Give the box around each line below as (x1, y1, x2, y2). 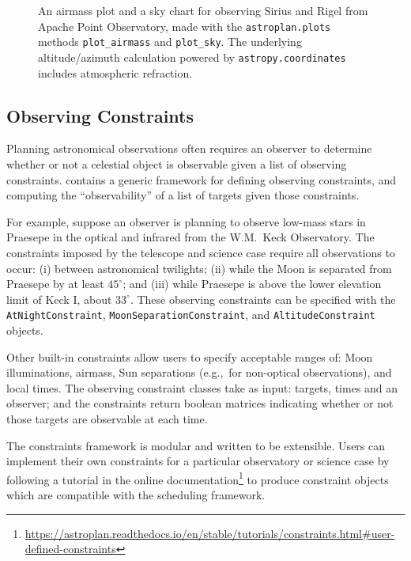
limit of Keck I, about (6, 290, 112, 307)
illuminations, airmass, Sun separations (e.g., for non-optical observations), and (6, 364, 392, 381)
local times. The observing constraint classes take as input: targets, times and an (6, 379, 398, 396)
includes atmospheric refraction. (38, 64, 193, 81)
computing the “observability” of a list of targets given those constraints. (6, 187, 360, 203)
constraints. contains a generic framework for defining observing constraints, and (6, 171, 397, 188)
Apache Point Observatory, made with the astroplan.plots (38, 17, 331, 34)
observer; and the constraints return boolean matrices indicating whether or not (6, 395, 394, 411)
